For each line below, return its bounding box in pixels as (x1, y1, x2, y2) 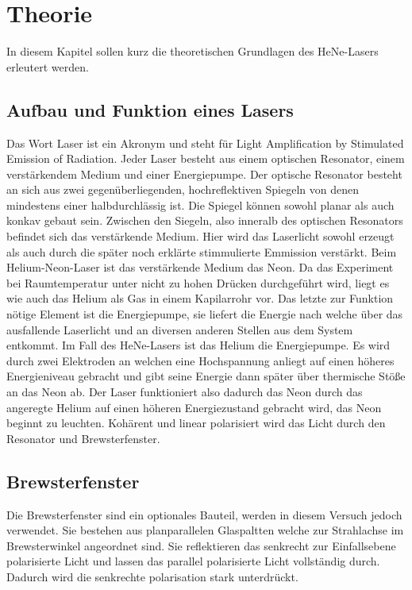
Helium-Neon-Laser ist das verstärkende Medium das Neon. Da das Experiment (6, 259, 394, 276)
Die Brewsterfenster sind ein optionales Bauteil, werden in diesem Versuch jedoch (6, 506, 402, 523)
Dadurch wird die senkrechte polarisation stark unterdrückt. (6, 568, 298, 584)
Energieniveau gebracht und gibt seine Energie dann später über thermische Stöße (6, 368, 406, 384)
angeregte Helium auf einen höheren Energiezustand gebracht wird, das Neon (6, 399, 382, 415)
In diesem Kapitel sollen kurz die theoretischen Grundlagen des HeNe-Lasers (6, 43, 379, 60)
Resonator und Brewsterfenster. (6, 430, 160, 446)
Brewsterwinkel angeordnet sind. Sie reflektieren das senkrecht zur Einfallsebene (6, 537, 396, 553)
